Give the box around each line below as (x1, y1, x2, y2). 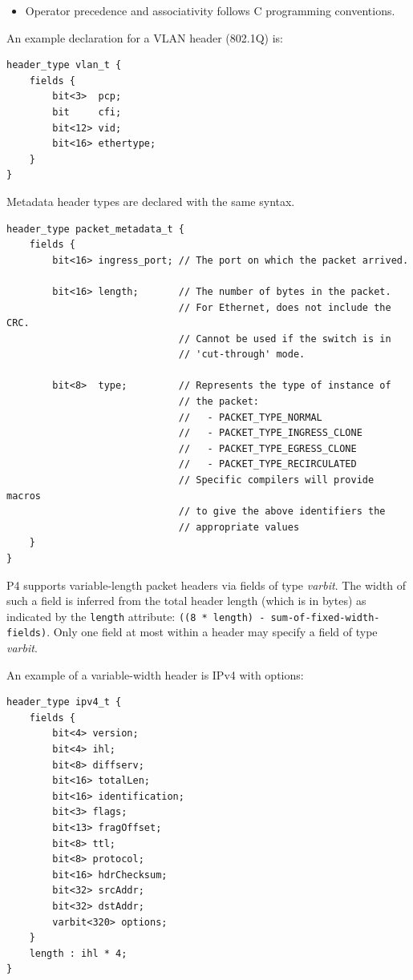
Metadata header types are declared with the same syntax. (6, 192, 295, 209)
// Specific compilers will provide (178, 474, 375, 486)
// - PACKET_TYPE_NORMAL (178, 411, 322, 423)
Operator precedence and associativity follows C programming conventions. (25, 2, 395, 18)
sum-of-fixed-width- (270, 611, 380, 623)
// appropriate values (178, 521, 300, 533)
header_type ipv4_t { (6, 696, 122, 708)
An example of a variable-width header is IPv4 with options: (6, 666, 304, 683)
